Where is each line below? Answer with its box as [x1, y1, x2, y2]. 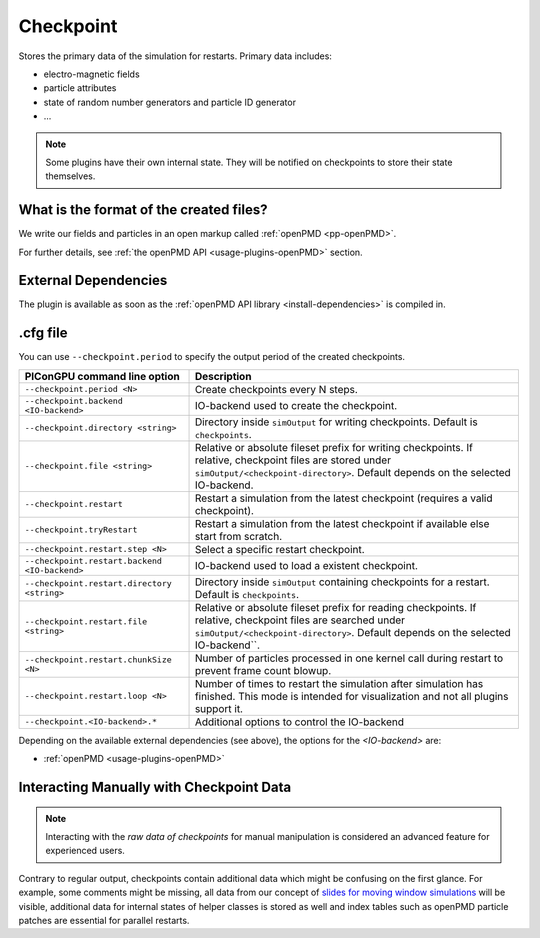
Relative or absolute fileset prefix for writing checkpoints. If [194, 440, 474, 454]
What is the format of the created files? [18, 201, 268, 219]
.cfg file [18, 325, 68, 342]
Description [194, 369, 252, 383]
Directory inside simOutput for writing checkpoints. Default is [194, 415, 479, 429]
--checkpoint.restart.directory [24, 578, 172, 589]
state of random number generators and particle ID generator [43, 96, 297, 108]
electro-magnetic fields [43, 68, 140, 80]
